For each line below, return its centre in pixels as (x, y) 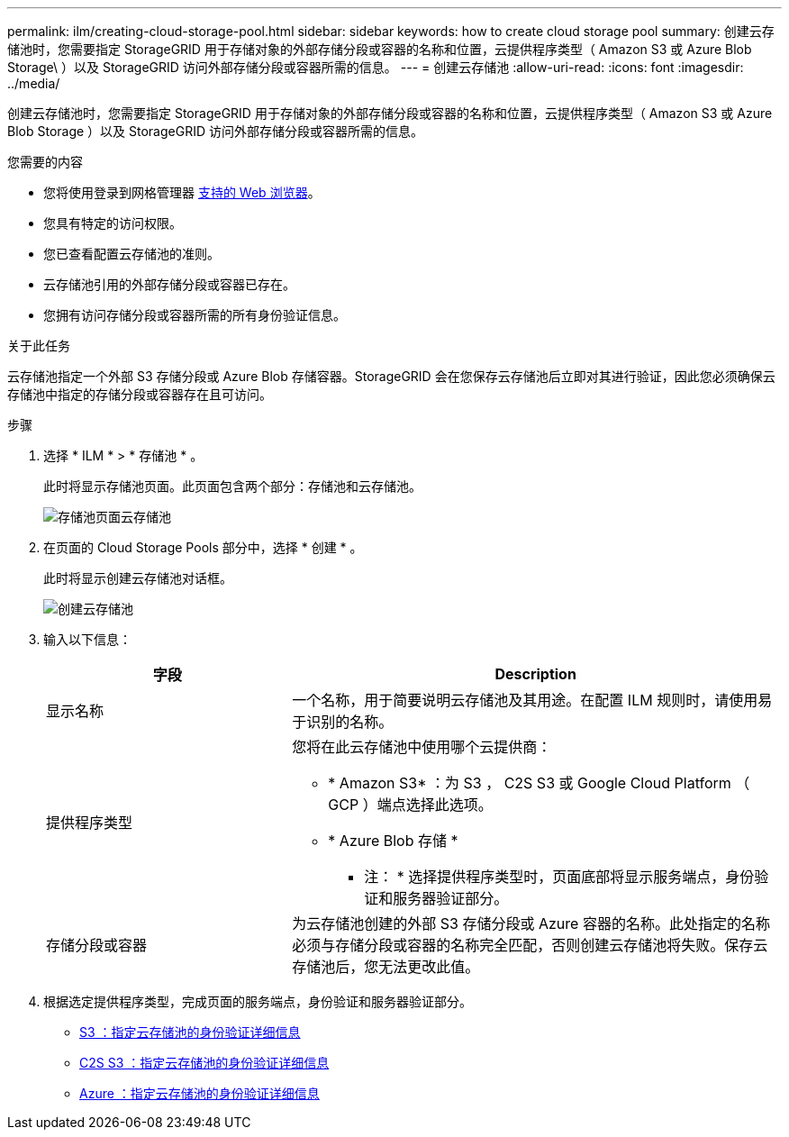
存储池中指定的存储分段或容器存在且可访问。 (140, 394)
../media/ (34, 83)
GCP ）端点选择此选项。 (410, 805)
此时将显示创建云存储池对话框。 (138, 578)
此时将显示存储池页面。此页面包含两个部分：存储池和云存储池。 (232, 486)
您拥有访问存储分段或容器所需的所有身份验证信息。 (195, 315)
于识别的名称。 (343, 722)
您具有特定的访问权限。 (113, 223)
